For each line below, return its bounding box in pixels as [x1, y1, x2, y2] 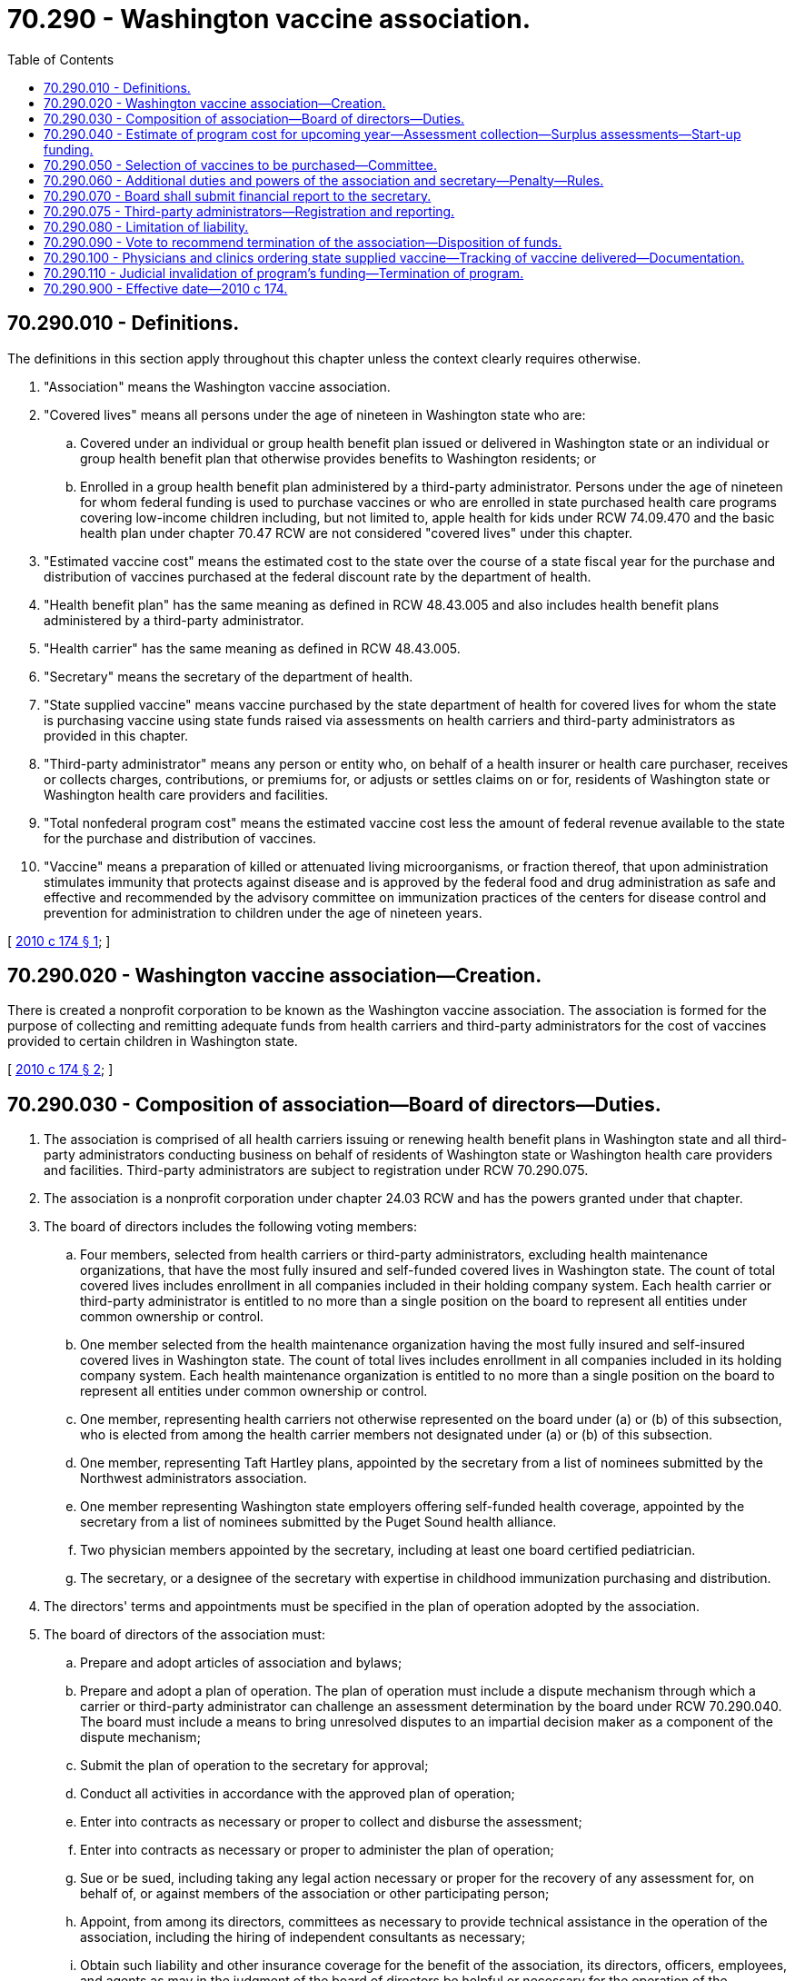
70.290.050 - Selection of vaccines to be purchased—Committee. [44, 156, 437, 173]
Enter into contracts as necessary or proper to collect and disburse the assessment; [80, 1814, 582, 1830]
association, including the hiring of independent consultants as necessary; [80, 1929, 526, 1946]
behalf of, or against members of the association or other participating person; [80, 1886, 550, 1902]
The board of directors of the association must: [44, 1627, 325, 1643]
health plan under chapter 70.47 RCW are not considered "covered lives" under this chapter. [80, 524, 633, 541]
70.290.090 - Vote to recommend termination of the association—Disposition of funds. [44, 234, 562, 250]
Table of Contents [7, 51, 114, 67]
